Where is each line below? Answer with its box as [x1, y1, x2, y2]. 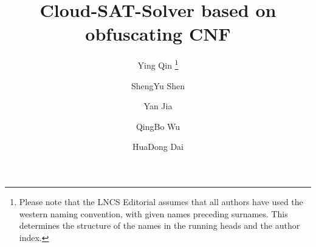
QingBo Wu [136, 120, 180, 132]
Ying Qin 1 [137, 57, 179, 71]
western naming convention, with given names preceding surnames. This [19, 207, 288, 220]
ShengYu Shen [131, 79, 185, 92]
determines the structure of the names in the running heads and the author [19, 219, 300, 232]
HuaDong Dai [132, 140, 184, 153]
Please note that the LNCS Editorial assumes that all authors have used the [19, 195, 303, 208]
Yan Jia [143, 100, 173, 112]
